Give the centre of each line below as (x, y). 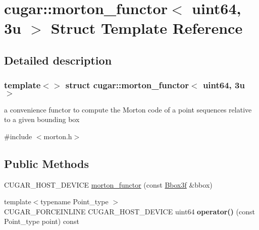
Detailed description (58, 60)
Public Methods (47, 163)
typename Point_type (74, 202)
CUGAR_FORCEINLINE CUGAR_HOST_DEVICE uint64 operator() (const (129, 211)
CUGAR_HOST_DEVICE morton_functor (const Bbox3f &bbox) (108, 184)
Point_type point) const (42, 221)
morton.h (58, 136)
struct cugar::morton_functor (127, 85)
